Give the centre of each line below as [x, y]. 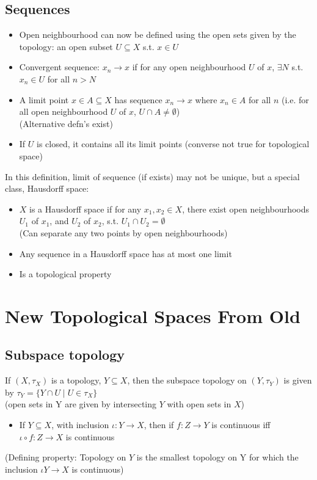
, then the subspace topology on [187, 380]
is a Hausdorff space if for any [86, 209]
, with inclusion [80, 425]
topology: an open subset [66, 46]
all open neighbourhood [64, 111]
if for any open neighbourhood [189, 67]
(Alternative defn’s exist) [66, 123]
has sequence [138, 99]
